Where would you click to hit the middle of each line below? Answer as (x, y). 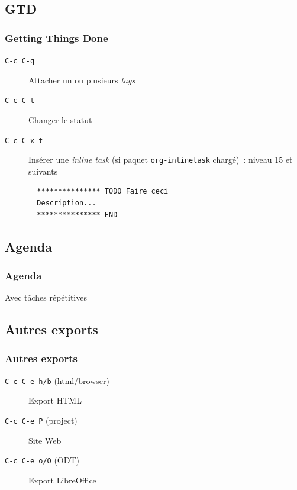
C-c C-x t (24, 141)
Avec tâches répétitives (46, 297)
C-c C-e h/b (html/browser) (57, 380)
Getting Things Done (57, 38)
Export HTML (55, 400)
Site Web (45, 440)
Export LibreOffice (62, 480)
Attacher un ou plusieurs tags (82, 80)
